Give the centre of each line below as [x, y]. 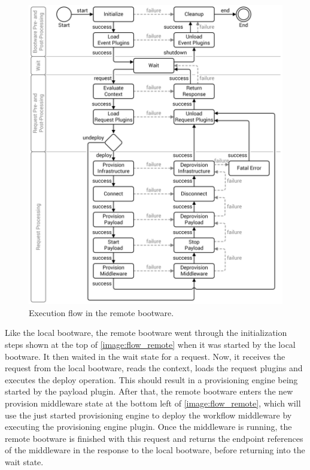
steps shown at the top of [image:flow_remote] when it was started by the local [150, 344]
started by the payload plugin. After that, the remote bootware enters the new [149, 391]
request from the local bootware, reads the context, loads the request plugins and [154, 368]
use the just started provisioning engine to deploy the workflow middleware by [148, 415]
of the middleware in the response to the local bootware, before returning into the [155, 450]
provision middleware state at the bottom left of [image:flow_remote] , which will [153, 403]
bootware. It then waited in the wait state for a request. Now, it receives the [145, 356]
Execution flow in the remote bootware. [101, 312]
